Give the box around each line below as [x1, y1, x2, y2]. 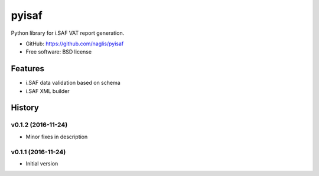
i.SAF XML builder [25, 87, 70, 94]
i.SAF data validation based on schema [25, 79, 121, 87]
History [11, 103, 40, 113]
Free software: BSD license [25, 48, 92, 55]
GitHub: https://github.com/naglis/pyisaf [25, 40, 124, 47]
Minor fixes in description [25, 133, 88, 140]
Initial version [25, 160, 58, 167]
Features [11, 64, 44, 74]
